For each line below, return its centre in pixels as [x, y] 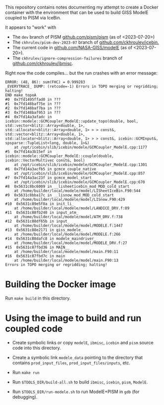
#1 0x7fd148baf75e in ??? [33, 104]
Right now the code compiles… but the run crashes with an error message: [81, 73]
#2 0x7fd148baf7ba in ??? [33, 108]
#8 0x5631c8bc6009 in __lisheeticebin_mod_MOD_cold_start [67, 186]
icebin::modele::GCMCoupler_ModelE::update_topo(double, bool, [72, 121]
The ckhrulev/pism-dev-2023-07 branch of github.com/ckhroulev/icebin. [86, 42]
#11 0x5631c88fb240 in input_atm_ [42, 213]
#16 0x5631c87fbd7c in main [35, 256]
